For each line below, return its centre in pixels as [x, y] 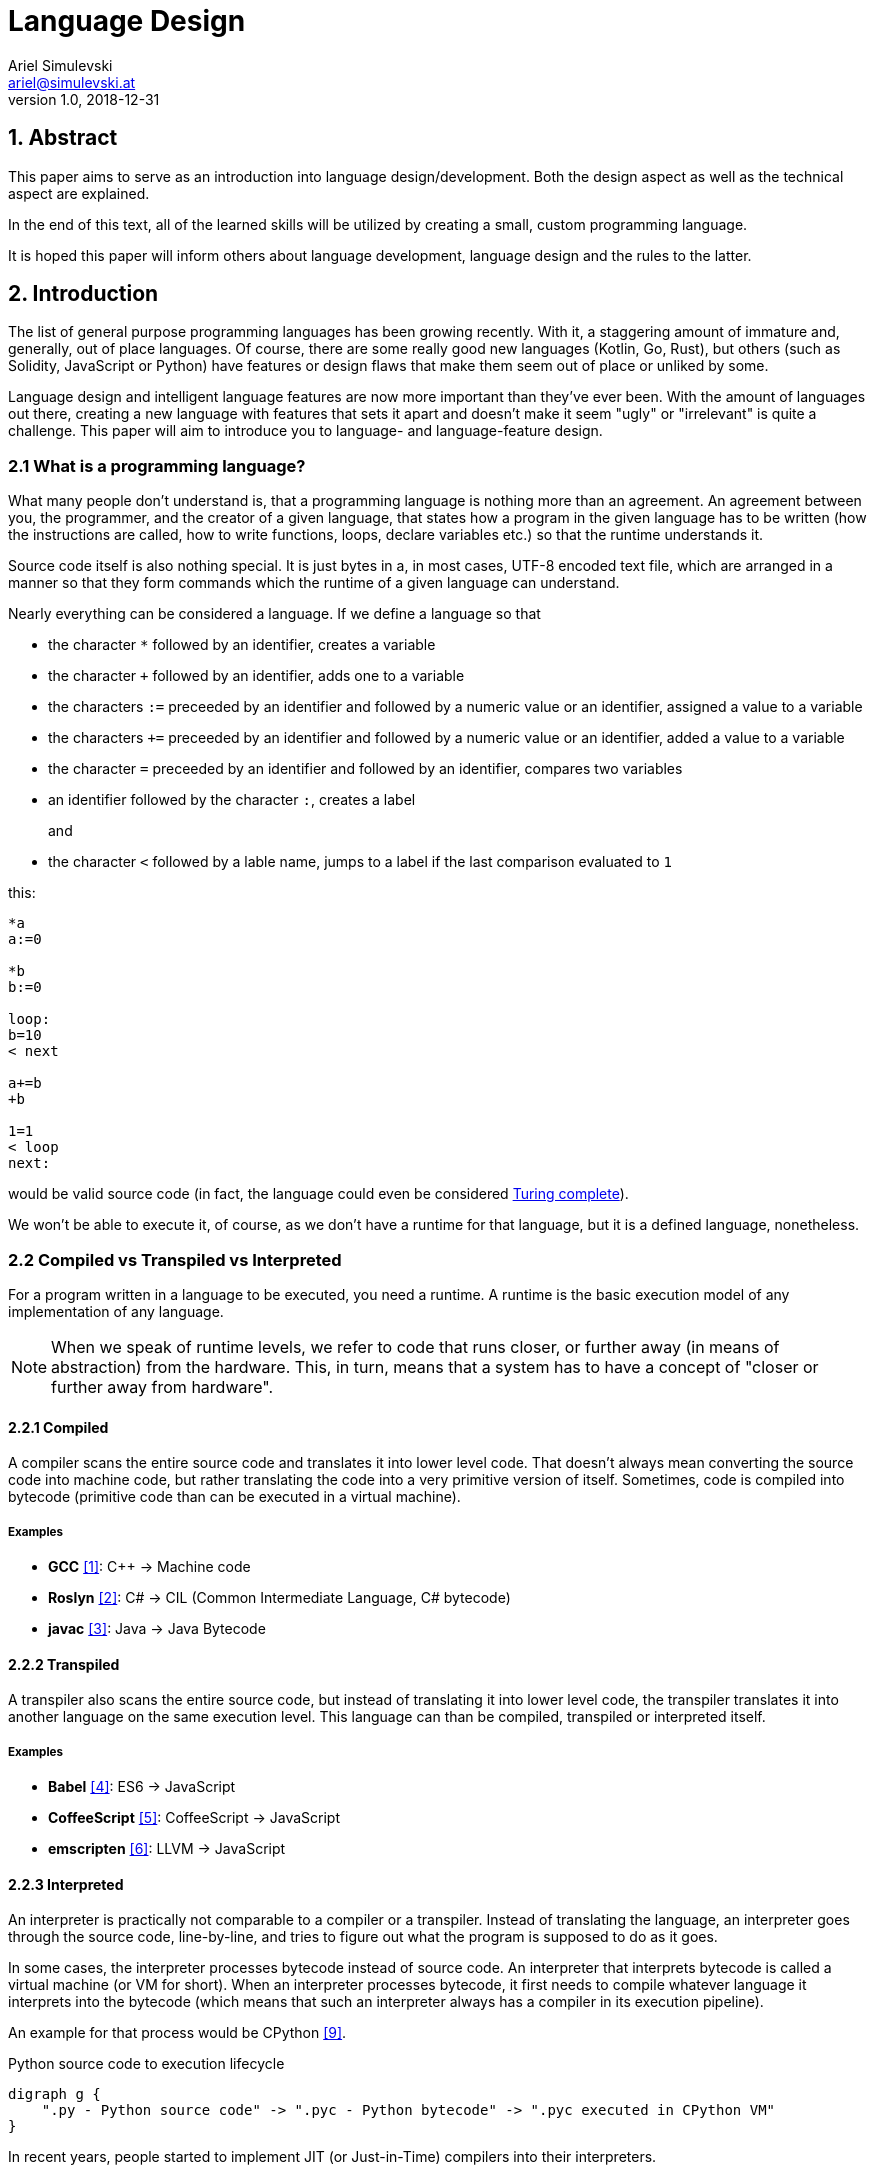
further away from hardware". [162, 1386]
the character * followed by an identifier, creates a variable [242, 645]
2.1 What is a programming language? [157, 465]
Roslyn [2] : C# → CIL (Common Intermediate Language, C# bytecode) [279, 1597]
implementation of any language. [116, 1311]
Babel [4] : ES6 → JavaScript [142, 1786]
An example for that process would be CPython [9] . [177, 2033]
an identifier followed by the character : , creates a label [232, 800]
